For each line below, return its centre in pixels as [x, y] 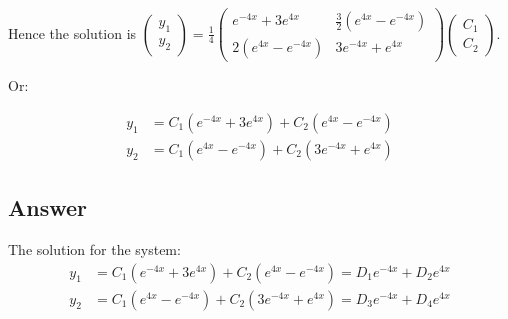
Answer [48, 207]
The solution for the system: [94, 248]
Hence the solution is [72, 32]
